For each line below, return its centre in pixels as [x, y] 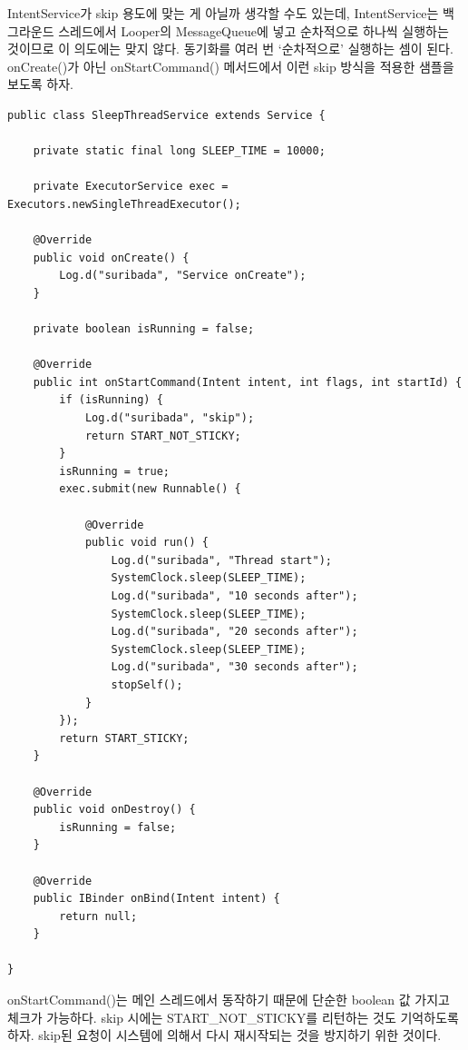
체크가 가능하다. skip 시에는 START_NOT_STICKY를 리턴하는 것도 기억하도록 [233, 1017]
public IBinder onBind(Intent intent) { [156, 899]
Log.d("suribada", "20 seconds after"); [234, 632]
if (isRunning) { [111, 400]
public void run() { [146, 543]
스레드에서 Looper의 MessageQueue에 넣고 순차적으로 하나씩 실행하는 [253, 30]
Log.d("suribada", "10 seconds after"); [234, 596]
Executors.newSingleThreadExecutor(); [124, 204]
